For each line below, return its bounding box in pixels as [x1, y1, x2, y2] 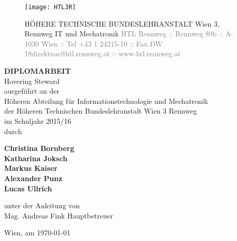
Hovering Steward [4, 75, 60, 86]
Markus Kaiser [4, 163, 58, 173]
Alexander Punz [4, 172, 62, 183]
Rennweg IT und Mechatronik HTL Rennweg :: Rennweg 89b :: [25, 28, 223, 39]
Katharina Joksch [4, 152, 68, 163]
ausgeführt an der [4, 85, 59, 96]
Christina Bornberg [4, 143, 74, 154]
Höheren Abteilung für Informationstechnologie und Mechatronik [4, 95, 208, 106]
